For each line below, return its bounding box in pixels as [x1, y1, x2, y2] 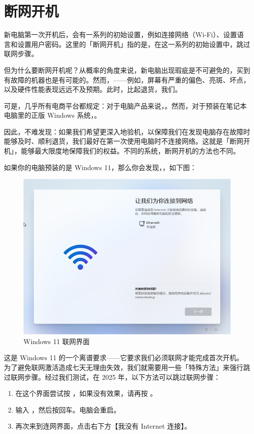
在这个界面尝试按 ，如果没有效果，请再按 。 [15, 388, 157, 398]
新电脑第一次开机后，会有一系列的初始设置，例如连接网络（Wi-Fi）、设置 [4, 29, 237, 40]
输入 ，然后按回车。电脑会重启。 [15, 404, 121, 414]
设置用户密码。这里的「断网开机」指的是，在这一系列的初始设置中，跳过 [17, 39, 250, 49]
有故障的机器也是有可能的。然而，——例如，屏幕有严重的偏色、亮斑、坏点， [4, 74, 250, 85]
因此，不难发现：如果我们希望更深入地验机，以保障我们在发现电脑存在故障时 [4, 126, 250, 136]
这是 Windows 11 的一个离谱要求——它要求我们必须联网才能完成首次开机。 [4, 352, 244, 363]
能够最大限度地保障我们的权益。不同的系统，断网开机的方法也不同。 [21, 146, 240, 156]
